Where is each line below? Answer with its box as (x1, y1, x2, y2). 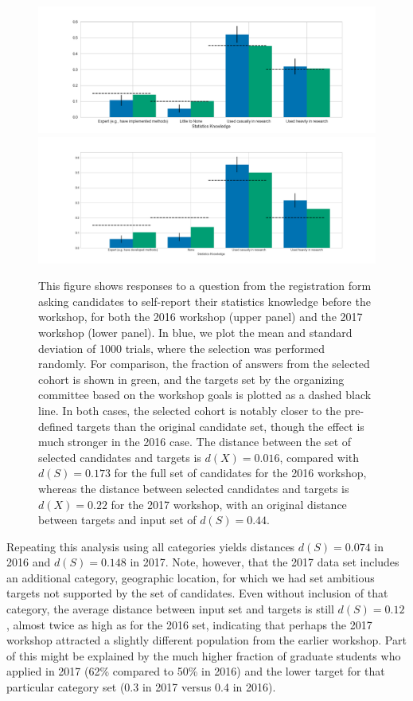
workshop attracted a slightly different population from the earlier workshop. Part (6, 632, 407, 648)
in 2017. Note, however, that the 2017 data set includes (130, 554, 399, 570)
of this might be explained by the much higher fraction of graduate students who (6, 647, 401, 664)
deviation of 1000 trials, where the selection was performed (38, 339, 325, 356)
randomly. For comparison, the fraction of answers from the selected (38, 355, 370, 372)
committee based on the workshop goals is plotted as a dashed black (38, 386, 372, 403)
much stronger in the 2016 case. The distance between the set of (38, 433, 352, 450)
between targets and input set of (38, 511, 197, 528)
